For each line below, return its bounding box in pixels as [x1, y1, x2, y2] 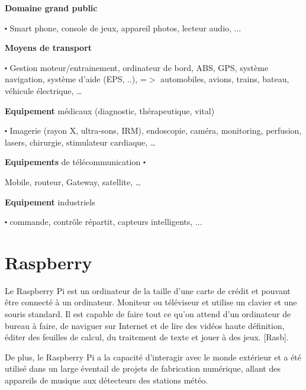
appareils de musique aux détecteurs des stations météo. [5, 374, 208, 386]
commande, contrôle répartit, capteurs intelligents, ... [9, 215, 202, 228]
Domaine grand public [5, 2, 98, 14]
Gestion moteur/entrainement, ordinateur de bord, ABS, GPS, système [9, 61, 269, 73]
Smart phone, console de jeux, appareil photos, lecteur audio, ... [9, 21, 241, 34]
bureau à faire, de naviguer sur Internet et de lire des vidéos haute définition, [5, 319, 285, 331]
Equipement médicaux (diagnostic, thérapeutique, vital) [5, 104, 215, 117]
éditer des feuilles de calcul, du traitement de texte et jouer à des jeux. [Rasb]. [5, 331, 289, 343]
